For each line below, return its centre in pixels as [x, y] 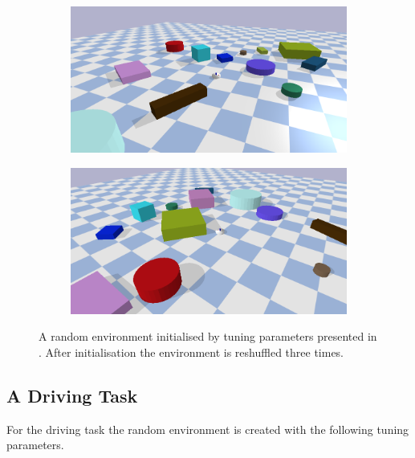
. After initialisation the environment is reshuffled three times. [191, 352]
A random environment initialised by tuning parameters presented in [208, 336]
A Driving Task [72, 395]
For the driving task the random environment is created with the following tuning [208, 429]
